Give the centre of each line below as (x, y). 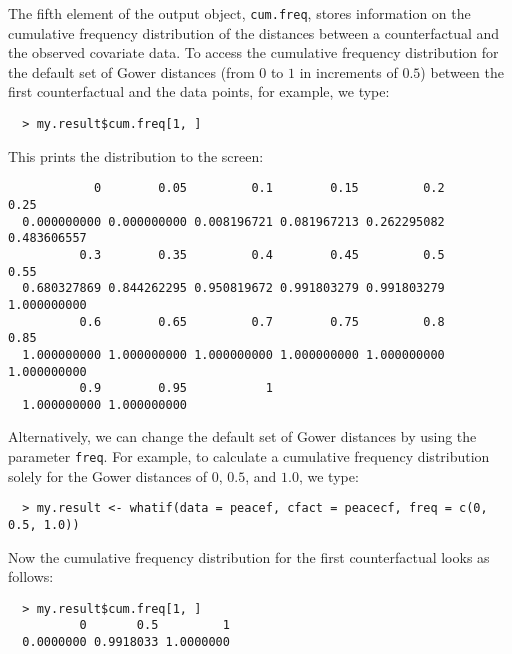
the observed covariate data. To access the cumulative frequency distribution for (253, 52)
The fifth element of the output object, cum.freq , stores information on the (239, 13)
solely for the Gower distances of (108, 475)
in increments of (348, 71)
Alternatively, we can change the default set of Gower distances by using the (242, 436)
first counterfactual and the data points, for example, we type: (199, 91)
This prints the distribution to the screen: (136, 155)
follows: (31, 576)
